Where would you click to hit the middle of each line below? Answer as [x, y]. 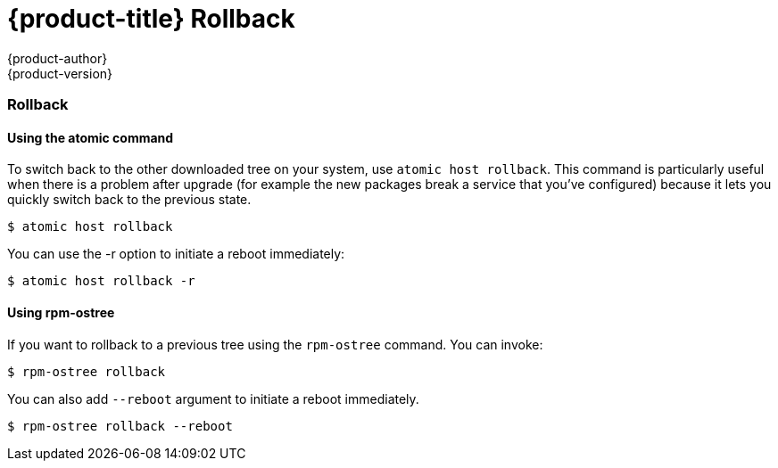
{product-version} [60, 73]
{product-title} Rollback [151, 19]
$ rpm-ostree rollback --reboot [120, 426]
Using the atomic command [91, 137]
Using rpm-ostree [61, 312]
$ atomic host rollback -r [101, 281]
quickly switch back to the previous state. [129, 200]
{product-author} [58, 58]
